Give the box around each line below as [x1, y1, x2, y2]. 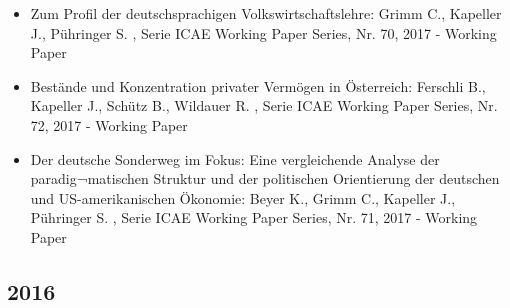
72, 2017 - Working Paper [30, 114, 188, 135]
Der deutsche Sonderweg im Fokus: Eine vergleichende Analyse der [30, 148, 440, 169]
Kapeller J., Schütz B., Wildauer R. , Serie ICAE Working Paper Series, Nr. [30, 95, 498, 116]
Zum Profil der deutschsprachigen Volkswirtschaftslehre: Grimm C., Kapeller [30, 3, 502, 23]
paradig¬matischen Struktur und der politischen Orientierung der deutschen [30, 168, 500, 189]
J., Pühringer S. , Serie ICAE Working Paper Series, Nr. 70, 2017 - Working [30, 22, 497, 43]
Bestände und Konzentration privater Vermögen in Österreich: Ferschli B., [30, 75, 486, 96]
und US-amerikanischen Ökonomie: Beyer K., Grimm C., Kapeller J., [30, 187, 456, 208]
